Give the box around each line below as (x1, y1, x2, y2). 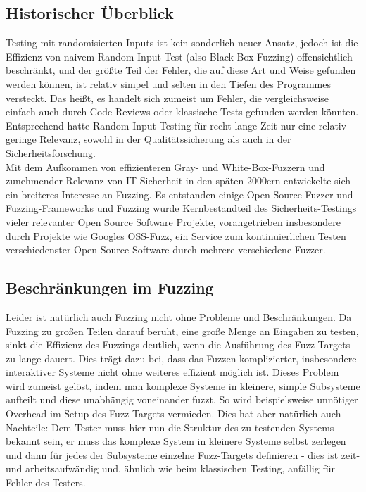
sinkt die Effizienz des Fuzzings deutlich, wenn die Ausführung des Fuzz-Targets (6, 337, 351, 352)
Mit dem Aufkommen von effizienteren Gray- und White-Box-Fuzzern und (6, 159, 325, 174)
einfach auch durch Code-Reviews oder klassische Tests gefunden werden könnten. (6, 104, 359, 119)
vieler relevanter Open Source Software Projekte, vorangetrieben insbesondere (6, 214, 341, 229)
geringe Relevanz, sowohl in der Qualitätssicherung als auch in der (6, 132, 291, 146)
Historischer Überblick (6, 2, 174, 24)
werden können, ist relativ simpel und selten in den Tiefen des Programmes (6, 76, 331, 91)
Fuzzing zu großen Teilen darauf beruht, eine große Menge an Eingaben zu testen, (6, 323, 359, 338)
